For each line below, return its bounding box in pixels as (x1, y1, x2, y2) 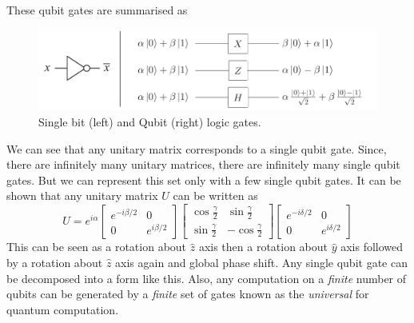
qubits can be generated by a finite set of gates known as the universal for (6, 285, 369, 302)
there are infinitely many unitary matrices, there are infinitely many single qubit (6, 156, 400, 173)
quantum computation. (6, 301, 119, 317)
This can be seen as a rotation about (6, 238, 187, 255)
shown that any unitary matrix (6, 187, 158, 204)
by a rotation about (6, 253, 103, 270)
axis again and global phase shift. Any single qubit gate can (115, 253, 408, 270)
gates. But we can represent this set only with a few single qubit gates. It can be (6, 171, 401, 188)
